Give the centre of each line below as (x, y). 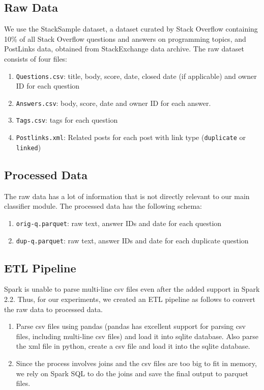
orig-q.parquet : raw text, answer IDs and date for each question (119, 223)
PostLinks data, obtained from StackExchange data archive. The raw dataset (124, 49)
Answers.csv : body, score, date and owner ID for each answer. (113, 103)
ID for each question (48, 86)
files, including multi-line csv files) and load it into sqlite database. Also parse (137, 336)
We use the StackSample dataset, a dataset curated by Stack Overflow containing (131, 29)
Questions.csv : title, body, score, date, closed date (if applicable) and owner (136, 76)
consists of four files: (36, 58)
